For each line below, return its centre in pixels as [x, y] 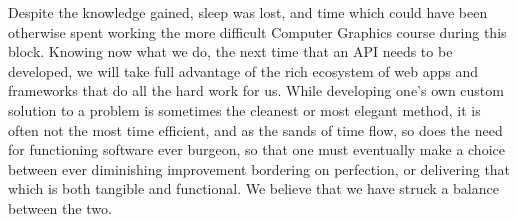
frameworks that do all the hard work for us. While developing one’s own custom [256, 90]
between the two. [60, 207]
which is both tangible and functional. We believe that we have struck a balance [253, 188]
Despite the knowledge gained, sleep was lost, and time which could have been [248, 12]
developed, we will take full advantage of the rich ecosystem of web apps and [243, 70]
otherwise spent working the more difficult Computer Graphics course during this [257, 31]
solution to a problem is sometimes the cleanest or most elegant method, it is [244, 109]
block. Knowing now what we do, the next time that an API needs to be [230, 51]
